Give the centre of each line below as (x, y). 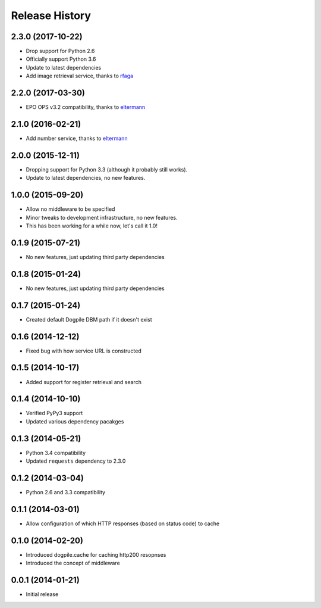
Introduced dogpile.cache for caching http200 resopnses (96, 554)
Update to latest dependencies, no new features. (86, 178)
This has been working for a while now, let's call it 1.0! (92, 226)
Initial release (42, 594)
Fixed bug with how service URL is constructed (84, 351)
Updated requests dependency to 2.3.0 (76, 461)
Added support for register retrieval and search (84, 382)
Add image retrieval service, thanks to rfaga (80, 76)
